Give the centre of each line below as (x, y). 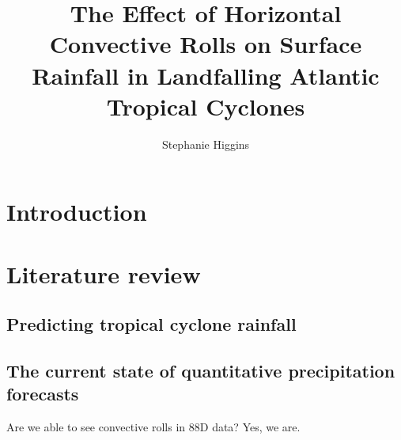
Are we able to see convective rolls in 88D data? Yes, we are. (153, 427)
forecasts (43, 394)
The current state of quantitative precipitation (201, 371)
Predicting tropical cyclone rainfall (151, 324)
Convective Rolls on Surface (206, 44)
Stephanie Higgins (206, 144)
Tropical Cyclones (206, 106)
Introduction (77, 212)
